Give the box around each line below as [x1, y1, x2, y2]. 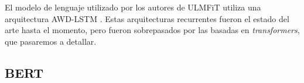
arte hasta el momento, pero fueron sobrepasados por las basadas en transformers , [5, 24, 300, 36]
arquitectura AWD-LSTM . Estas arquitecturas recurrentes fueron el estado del [5, 12, 289, 24]
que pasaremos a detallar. [5, 35, 97, 47]
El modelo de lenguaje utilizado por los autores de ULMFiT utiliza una [5, 1, 261, 13]
